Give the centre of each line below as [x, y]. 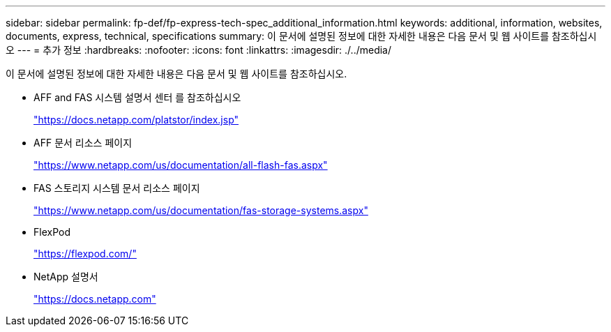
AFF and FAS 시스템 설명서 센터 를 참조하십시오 [137, 97]
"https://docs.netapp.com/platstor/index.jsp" [136, 120]
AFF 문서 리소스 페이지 [83, 143]
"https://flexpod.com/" [85, 254]
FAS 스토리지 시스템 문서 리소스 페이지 [117, 188]
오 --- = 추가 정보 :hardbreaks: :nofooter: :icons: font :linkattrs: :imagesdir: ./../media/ [199, 50]
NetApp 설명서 [66, 277]
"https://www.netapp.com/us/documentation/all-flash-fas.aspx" [181, 165]
